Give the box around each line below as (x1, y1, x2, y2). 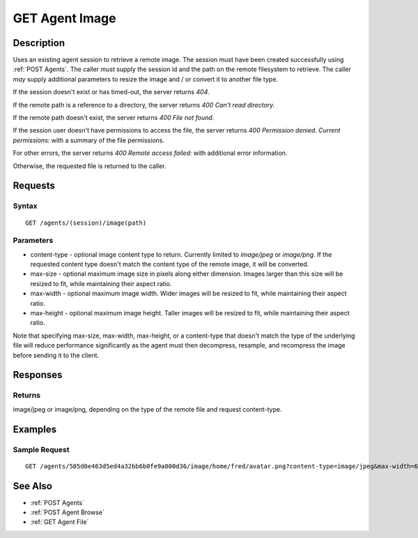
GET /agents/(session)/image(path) (25, 218, 147, 227)
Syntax (13, 201, 38, 211)
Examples (13, 423, 57, 435)
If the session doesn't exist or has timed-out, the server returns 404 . (13, 88, 210, 96)
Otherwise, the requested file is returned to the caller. (13, 161, 167, 170)
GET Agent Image (13, 10, 116, 26)
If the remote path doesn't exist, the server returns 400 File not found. (13, 114, 215, 122)
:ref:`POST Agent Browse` (30, 508, 104, 516)
